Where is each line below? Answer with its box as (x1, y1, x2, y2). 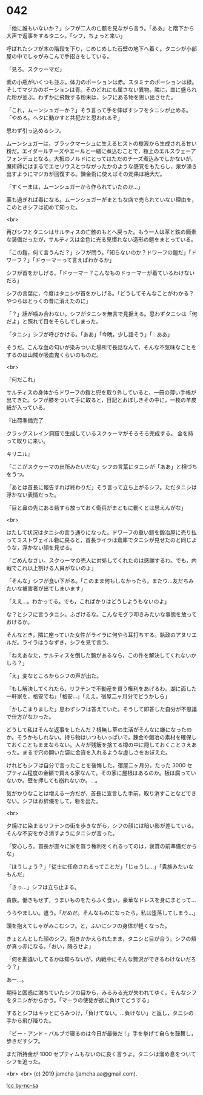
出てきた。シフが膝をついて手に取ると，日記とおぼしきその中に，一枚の (6, 396, 186, 404)
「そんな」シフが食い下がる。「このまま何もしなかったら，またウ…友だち (6, 577, 189, 585)
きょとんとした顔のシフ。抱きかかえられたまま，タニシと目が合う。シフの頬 (6, 935, 197, 942)
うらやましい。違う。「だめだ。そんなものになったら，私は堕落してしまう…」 (6, 909, 199, 917)
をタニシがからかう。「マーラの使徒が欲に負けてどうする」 (6, 996, 153, 1003)
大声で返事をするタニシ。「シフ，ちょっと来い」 (6, 32, 126, 39)
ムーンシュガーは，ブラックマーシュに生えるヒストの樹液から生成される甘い (6, 140, 197, 147)
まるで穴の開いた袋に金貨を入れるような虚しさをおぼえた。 (22, 748, 171, 756)
